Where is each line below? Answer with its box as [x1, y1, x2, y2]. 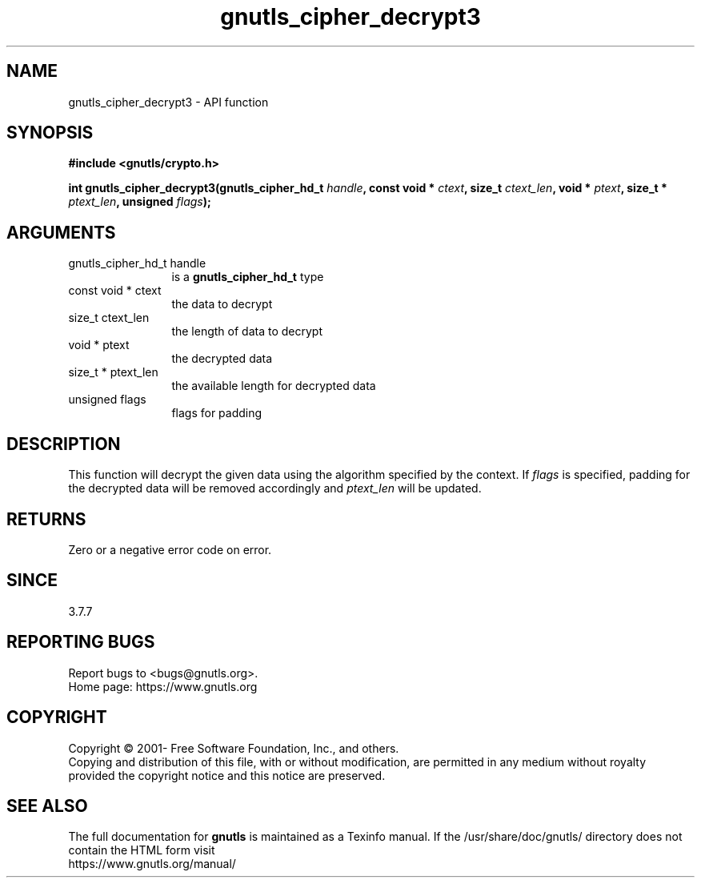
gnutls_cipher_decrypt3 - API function [68, 94, 269, 109]
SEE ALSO [6, 795, 88, 816]
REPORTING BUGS [6, 632, 155, 653]
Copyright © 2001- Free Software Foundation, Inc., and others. [68, 741, 399, 755]
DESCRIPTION [6, 433, 121, 454]
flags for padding [171, 406, 262, 420]
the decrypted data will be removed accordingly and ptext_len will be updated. [68, 481, 482, 496]
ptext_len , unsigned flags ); [68, 195, 211, 209]
